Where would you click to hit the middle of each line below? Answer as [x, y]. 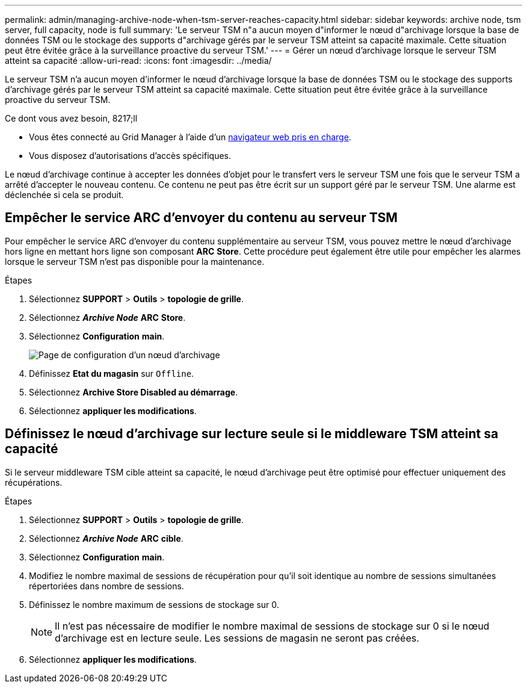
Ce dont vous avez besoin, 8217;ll [71, 118]
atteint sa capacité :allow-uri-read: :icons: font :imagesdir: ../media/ [138, 60]
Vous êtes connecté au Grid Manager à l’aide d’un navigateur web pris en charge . [190, 137]
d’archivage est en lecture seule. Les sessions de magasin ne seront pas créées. [237, 638]
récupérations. [34, 482]
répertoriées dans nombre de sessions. [106, 586]
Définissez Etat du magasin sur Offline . [112, 373]
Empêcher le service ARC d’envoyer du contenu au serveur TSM [201, 218]
